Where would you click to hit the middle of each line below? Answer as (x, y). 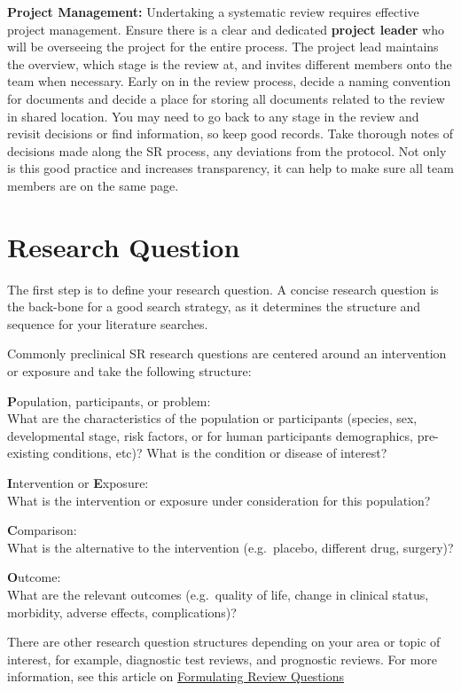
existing (28, 453)
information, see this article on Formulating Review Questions (176, 676)
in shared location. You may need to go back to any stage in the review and (213, 116)
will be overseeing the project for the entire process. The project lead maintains (223, 47)
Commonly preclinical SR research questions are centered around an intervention (227, 353)
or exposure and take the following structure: (129, 371)
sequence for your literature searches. (108, 323)
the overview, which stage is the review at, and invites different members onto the (230, 63)
